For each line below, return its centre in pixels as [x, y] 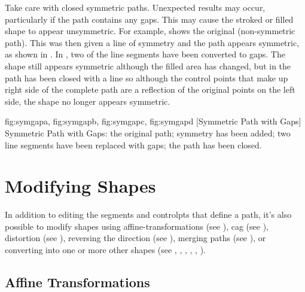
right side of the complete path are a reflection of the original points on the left [150, 89]
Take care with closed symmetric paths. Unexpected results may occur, [135, 7]
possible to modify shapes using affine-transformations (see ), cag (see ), [137, 226]
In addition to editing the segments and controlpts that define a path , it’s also [148, 215]
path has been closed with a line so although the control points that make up [147, 77]
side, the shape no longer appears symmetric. [88, 101]
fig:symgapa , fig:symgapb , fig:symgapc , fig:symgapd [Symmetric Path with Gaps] [153, 121]
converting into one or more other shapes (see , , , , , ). [105, 250]
